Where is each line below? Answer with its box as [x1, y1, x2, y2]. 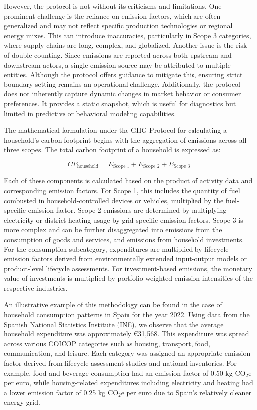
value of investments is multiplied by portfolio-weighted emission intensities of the [4, 273, 253, 283]
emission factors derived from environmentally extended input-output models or [4, 253, 247, 264]
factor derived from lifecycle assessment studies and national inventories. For [4, 358, 237, 368]
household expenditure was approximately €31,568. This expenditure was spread [4, 328, 249, 339]
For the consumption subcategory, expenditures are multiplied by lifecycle [4, 244, 229, 254]
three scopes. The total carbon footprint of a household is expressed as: [4, 144, 221, 155]
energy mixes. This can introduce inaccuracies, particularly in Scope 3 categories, [4, 30, 251, 40]
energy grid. [4, 397, 40, 407]
